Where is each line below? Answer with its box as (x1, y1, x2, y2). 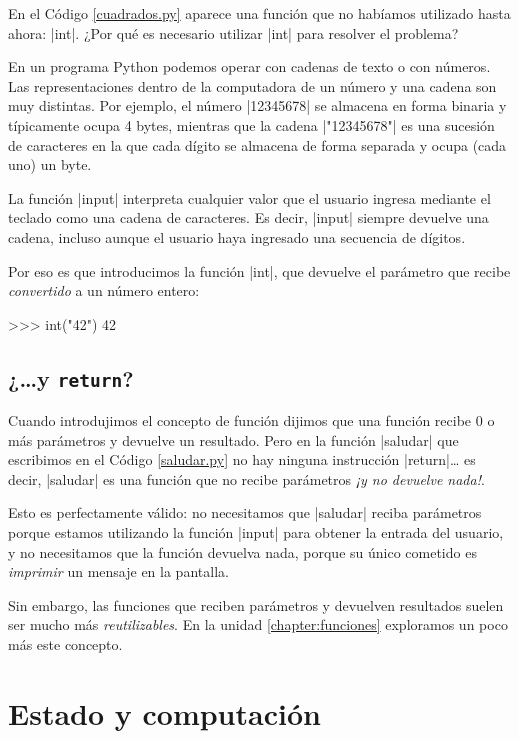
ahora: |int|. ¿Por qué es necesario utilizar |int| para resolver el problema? (8, 22, 459, 43)
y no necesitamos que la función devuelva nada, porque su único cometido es (8, 541, 477, 562)
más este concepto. (8, 634, 123, 655)
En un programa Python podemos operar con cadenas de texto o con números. (8, 56, 491, 77)
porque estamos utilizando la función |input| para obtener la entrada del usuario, (8, 522, 504, 543)
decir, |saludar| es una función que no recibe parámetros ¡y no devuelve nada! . (8, 468, 485, 489)
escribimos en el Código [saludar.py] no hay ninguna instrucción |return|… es (8, 449, 476, 470)
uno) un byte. (8, 154, 92, 175)
